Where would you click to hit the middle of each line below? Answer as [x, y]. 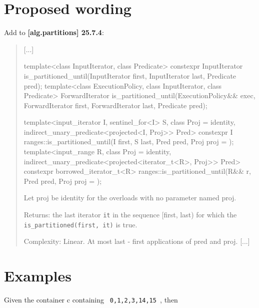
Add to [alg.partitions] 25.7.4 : [54, 32]
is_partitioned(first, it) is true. [80, 224]
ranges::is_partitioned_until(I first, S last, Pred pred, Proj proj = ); [129, 141]
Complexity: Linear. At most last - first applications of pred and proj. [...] [137, 241]
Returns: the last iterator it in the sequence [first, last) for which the [130, 215]
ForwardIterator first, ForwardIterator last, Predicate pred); [115, 105]
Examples [38, 276]
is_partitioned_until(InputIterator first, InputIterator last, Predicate [130, 75]
